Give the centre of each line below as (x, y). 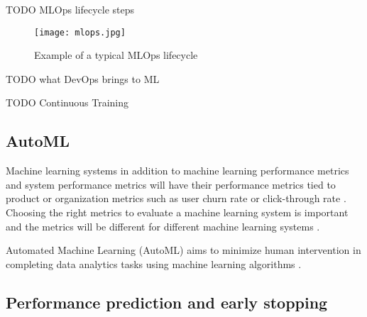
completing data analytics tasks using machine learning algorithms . (154, 263)
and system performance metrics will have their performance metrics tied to (171, 184)
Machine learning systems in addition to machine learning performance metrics (177, 171)
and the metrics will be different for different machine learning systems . (163, 226)
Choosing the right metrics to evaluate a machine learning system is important (177, 212)
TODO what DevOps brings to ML (83, 78)
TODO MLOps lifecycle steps (70, 9)
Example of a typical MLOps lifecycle (116, 55)
